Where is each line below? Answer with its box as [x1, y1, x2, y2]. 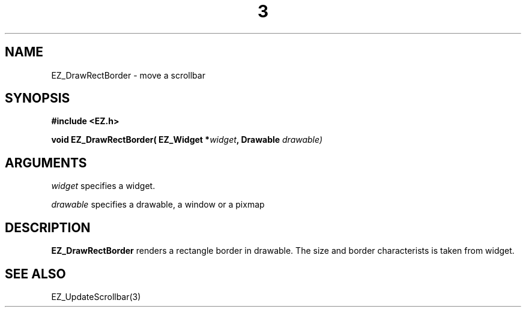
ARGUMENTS [5, 155, 87, 170]
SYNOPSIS [5, 91, 70, 106]
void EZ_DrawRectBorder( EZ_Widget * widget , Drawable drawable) [51, 134, 323, 145]
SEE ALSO [5, 266, 66, 281]
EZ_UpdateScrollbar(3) [51, 291, 141, 302]
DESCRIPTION [5, 220, 91, 235]
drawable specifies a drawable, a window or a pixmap [51, 199, 265, 210]
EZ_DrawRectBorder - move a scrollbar [51, 70, 205, 80]
